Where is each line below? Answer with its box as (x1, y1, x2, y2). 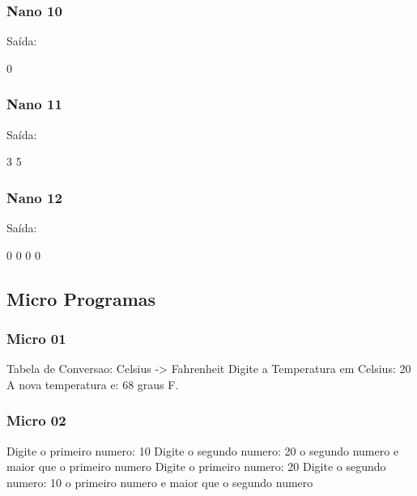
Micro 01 (6, 328, 66, 348)
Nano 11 (6, 94, 62, 114)
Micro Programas (6, 286, 156, 311)
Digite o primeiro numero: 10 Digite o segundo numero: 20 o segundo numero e (6, 442, 399, 459)
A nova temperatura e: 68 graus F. (6, 375, 179, 392)
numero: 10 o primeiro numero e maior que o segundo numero (6, 473, 313, 490)
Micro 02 (6, 410, 66, 430)
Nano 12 (6, 187, 62, 207)
